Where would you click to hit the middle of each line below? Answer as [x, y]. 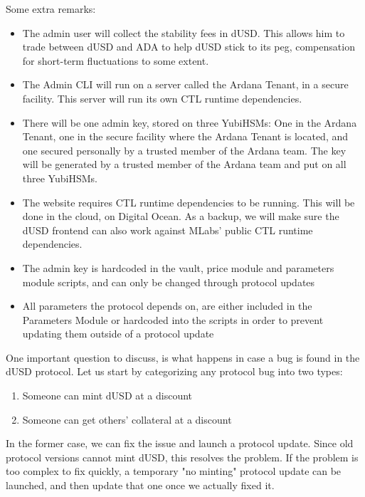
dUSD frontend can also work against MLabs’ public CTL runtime [168, 230]
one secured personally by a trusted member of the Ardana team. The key [184, 150]
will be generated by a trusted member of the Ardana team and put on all [184, 164]
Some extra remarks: [51, 9]
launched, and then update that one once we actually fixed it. [140, 485]
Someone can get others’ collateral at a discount [127, 419]
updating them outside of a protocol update [118, 334]
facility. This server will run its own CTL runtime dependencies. [162, 98]
